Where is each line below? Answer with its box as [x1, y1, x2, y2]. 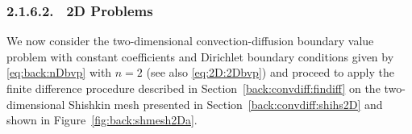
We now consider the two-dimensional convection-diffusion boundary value [6, 32, 374, 49]
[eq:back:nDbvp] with [6, 64, 112, 81]
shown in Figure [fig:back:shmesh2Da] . [6, 111, 198, 128]
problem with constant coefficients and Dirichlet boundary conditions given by [6, 48, 394, 65]
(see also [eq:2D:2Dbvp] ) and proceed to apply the [146, 64, 394, 81]
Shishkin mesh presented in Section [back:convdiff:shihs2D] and [69, 95, 383, 112]
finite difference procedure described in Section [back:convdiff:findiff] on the [6, 80, 381, 96]
